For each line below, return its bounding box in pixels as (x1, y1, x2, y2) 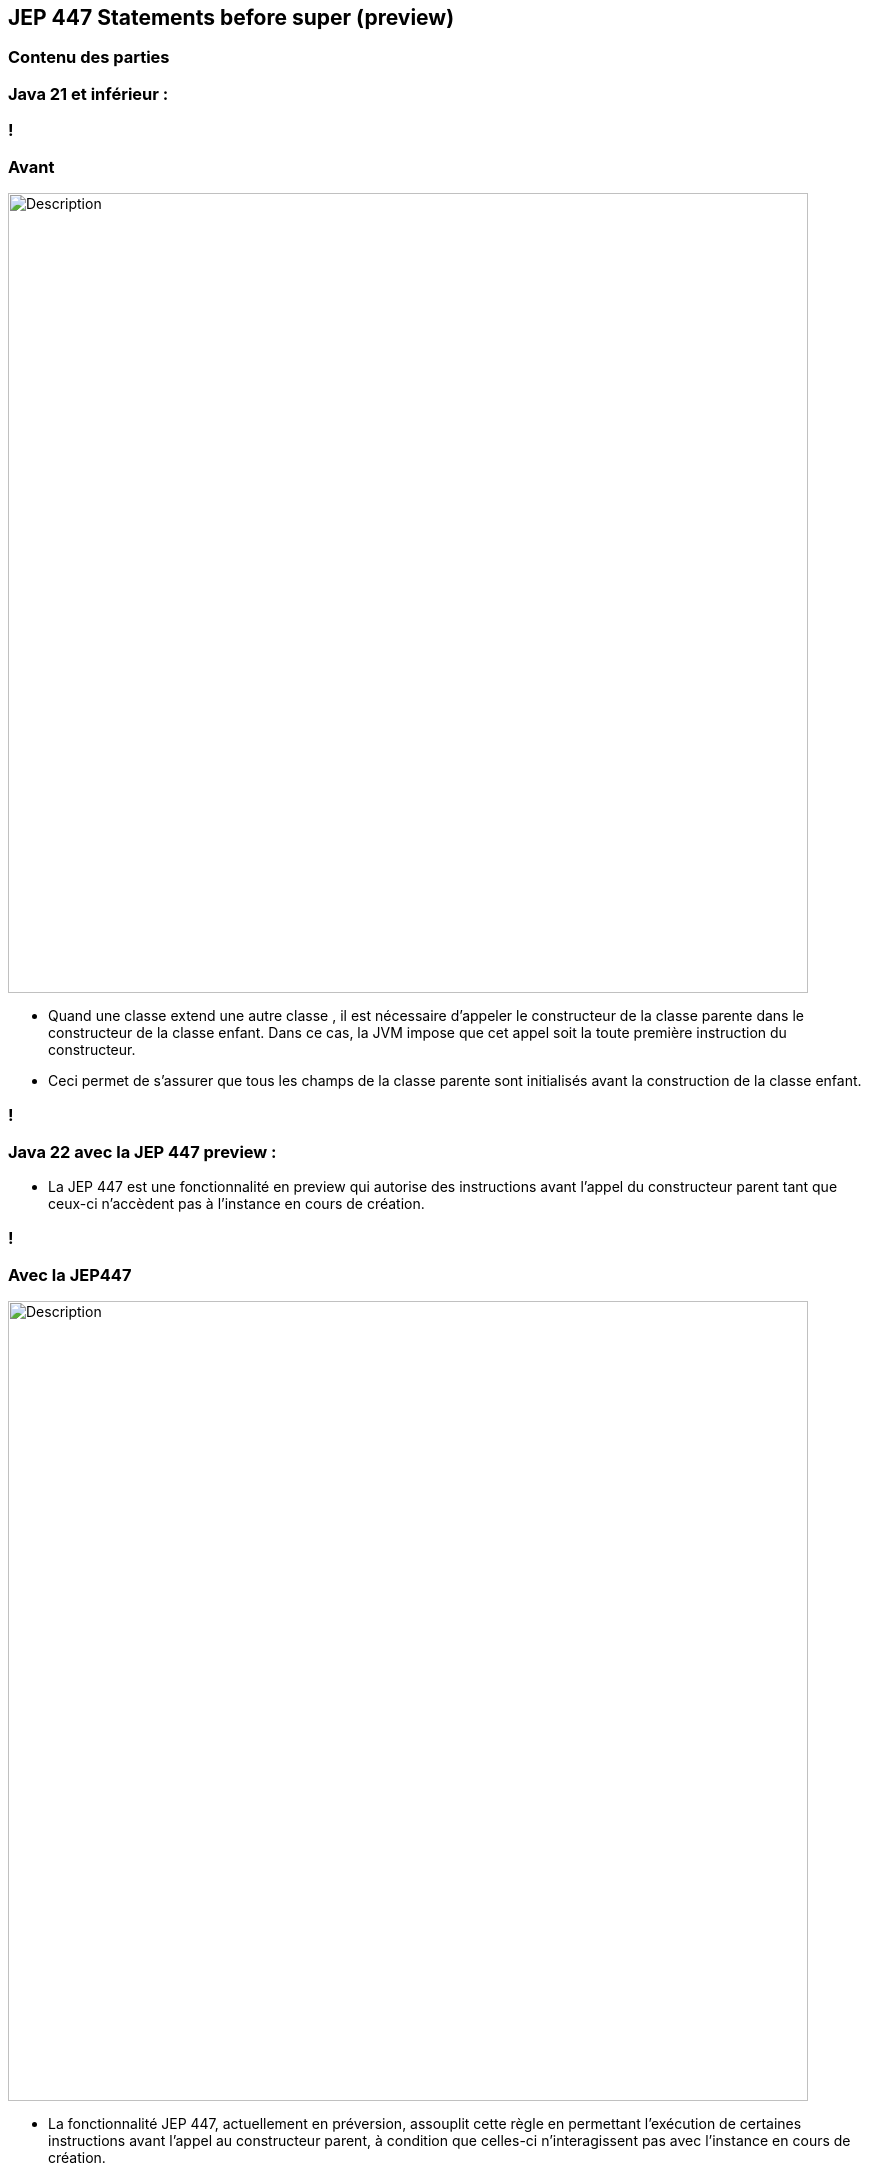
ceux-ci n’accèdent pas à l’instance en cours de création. (48, 1195, 425, 1213)
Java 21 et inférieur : (8, 83, 169, 104)
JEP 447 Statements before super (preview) (8, 5, 455, 30)
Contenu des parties (8, 47, 170, 68)
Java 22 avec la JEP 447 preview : (8, 1141, 277, 1162)
